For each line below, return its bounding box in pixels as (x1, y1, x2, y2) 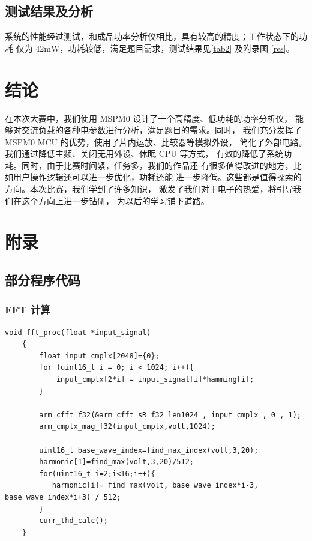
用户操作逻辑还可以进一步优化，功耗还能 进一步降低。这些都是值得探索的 (13, 171, 302, 183)
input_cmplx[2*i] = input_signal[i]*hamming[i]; (56, 375, 254, 384)
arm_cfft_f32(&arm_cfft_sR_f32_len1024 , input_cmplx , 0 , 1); (39, 410, 301, 419)
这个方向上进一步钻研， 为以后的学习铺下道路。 (21, 194, 209, 207)
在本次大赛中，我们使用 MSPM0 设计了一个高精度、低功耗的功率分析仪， (5, 112, 293, 124)
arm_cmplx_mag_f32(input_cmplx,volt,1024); (39, 422, 215, 431)
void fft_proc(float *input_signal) (5, 328, 151, 337)
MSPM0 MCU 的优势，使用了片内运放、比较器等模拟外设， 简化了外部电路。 (5, 135, 307, 148)
